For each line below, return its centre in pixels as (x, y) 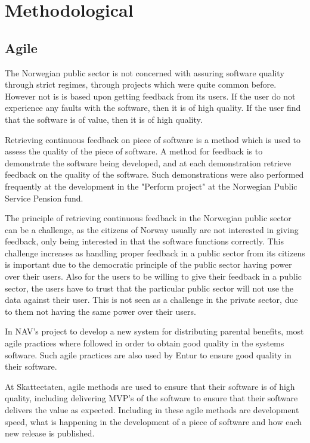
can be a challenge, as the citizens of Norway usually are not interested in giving (152, 229)
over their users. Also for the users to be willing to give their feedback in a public (153, 276)
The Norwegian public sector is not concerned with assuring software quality (145, 72)
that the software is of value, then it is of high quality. (104, 119)
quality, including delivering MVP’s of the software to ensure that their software (151, 398)
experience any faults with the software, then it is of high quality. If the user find (153, 108)
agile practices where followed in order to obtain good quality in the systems (145, 343)
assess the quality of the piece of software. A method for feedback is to (134, 151)
